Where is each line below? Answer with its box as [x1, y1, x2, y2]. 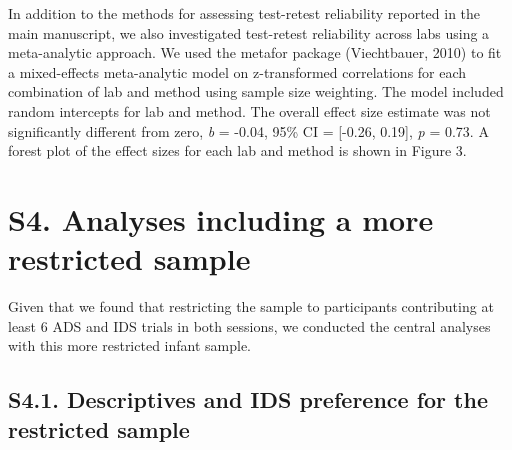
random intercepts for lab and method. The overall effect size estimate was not [8, 100, 491, 121]
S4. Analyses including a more [8, 198, 434, 239]
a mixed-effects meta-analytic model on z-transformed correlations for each [8, 61, 467, 82]
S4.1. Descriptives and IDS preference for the [8, 384, 488, 415]
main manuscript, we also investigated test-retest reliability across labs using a [8, 22, 490, 43]
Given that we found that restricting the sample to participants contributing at [8, 296, 494, 317]
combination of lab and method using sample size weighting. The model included [8, 81, 504, 102]
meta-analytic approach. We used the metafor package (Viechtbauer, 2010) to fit [8, 42, 502, 63]
